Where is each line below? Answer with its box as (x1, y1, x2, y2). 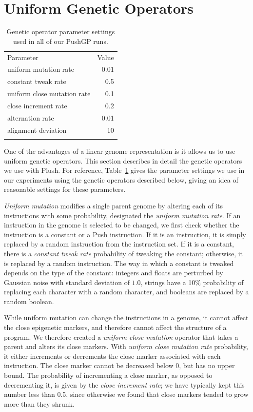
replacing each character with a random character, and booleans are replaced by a (4, 287, 249, 297)
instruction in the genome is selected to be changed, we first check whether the (4, 220, 239, 230)
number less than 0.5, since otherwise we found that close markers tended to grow (4, 389, 249, 399)
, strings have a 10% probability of (140, 277, 244, 287)
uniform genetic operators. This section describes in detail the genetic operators (4, 155, 242, 165)
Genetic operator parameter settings (6, 26, 115, 37)
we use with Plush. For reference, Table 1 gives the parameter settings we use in (4, 165, 245, 175)
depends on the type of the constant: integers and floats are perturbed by (4, 268, 223, 278)
